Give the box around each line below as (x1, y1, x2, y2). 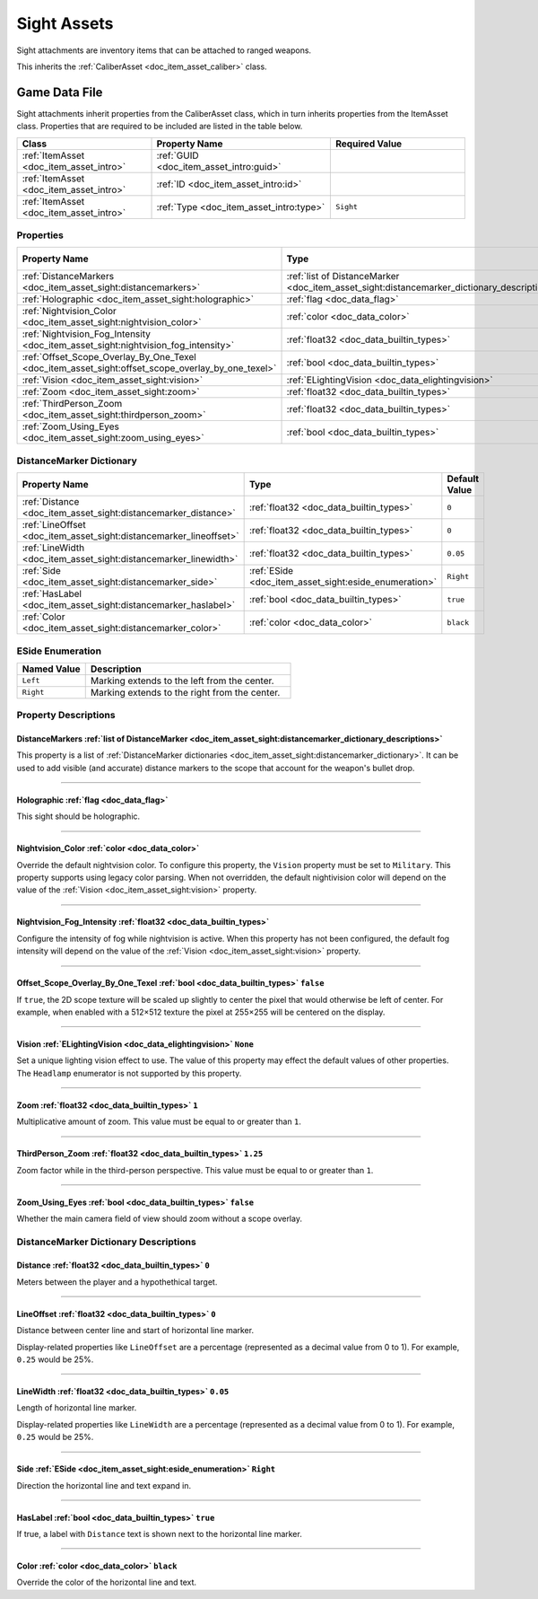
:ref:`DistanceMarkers (22, 270, 115, 283)
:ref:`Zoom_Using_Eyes (22, 420, 120, 433)
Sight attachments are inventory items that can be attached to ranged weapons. (16, 45, 312, 56)
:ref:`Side (22, 565, 62, 577)
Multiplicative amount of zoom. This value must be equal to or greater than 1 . (16, 1116, 302, 1127)
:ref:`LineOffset (22, 519, 86, 532)
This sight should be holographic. (16, 811, 141, 821)
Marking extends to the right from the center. (90, 686, 281, 698)
